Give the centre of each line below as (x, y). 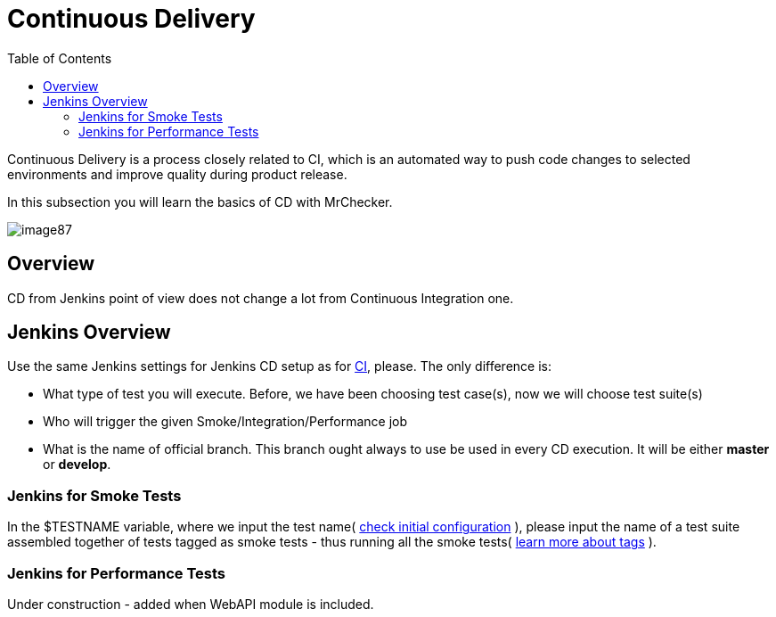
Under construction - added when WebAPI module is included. (191, 604)
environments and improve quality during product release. (177, 174)
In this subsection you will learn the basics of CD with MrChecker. (200, 202)
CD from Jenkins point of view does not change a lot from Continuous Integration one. (261, 298)
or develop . (77, 465)
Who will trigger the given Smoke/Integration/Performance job (225, 422)
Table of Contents (60, 58)
